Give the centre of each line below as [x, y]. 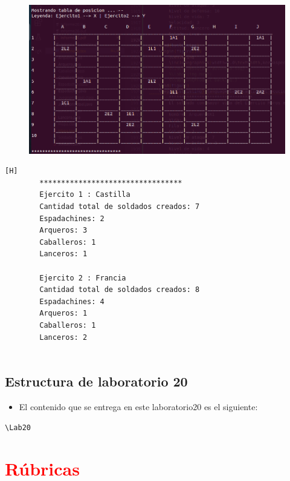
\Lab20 [18, 427]
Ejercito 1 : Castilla [85, 195]
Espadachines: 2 [72, 218]
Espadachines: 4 [72, 301]
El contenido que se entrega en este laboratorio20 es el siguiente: [138, 406]
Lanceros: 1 [63, 254]
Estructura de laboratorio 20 [96, 381]
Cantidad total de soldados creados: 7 [120, 207]
